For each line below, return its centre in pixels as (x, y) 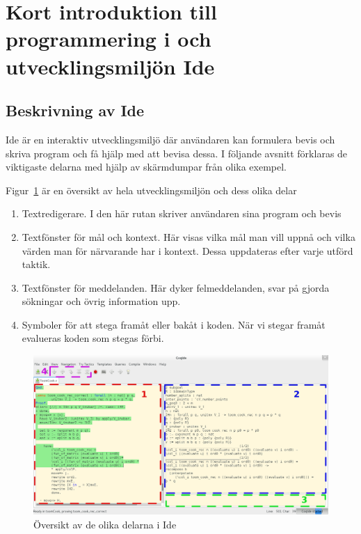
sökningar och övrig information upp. (101, 301)
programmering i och (109, 39)
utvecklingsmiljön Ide (110, 66)
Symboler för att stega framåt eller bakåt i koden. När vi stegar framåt (174, 324)
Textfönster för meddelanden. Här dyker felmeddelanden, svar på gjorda (176, 287)
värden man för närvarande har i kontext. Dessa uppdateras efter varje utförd (187, 250)
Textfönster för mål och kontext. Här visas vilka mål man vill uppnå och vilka (188, 236)
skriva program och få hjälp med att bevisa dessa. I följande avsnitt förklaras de (177, 153)
